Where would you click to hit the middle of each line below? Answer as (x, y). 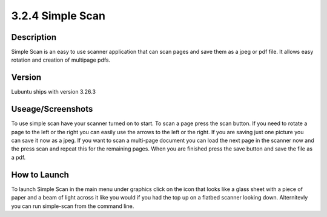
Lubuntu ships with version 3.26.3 (54, 92)
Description (34, 37)
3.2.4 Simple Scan (58, 16)
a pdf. (18, 157)
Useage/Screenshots (52, 109)
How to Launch (40, 174)
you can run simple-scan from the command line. (73, 206)
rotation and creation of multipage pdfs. (61, 60)
